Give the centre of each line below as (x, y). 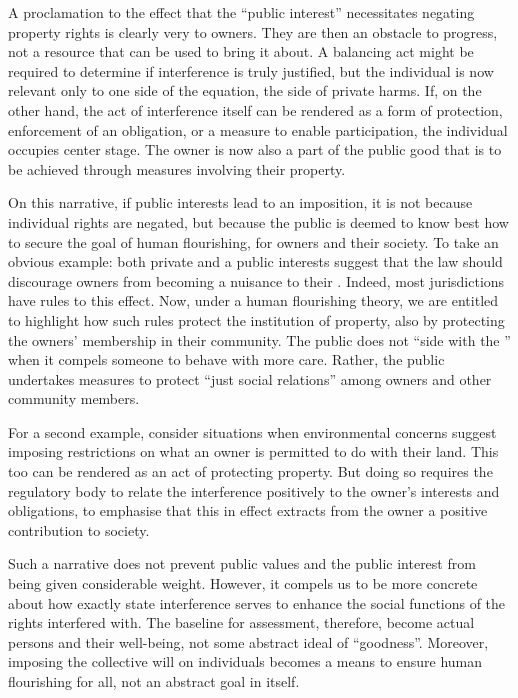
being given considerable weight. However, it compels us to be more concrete (243, 583)
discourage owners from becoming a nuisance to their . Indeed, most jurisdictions (256, 280)
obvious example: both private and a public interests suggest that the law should (255, 261)
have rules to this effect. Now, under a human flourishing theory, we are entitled (253, 300)
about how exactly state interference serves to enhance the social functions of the (257, 602)
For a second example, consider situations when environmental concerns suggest (252, 431)
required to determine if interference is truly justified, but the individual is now (251, 70)
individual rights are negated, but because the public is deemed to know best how (258, 221)
